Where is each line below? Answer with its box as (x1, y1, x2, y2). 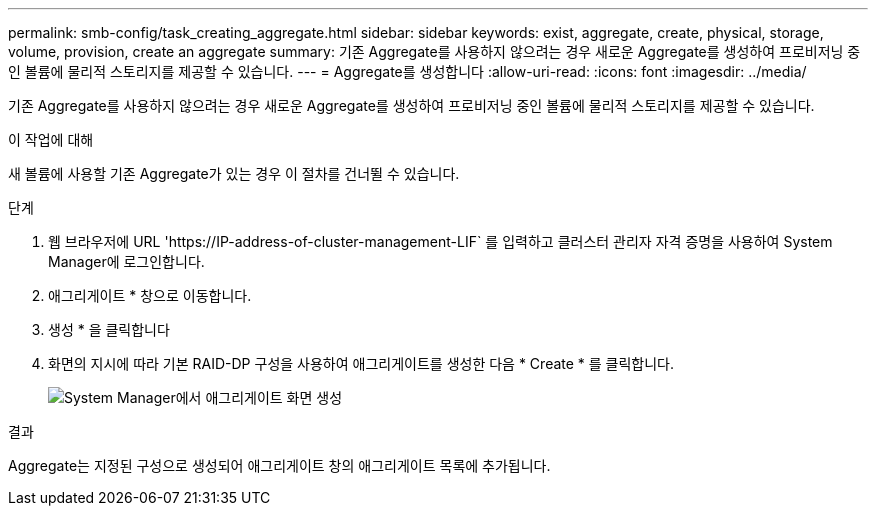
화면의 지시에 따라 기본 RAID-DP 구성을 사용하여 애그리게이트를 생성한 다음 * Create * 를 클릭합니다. (48, 355, 675, 372)
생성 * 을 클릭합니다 (48, 321, 170, 338)
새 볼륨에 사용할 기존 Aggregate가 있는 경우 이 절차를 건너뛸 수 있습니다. (8, 165, 460, 182)
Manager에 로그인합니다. (48, 253, 205, 270)
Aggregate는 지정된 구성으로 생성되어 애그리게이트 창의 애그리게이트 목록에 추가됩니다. (8, 457, 551, 474)
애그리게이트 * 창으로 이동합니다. (48, 287, 252, 304)
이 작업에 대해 (8, 131, 94, 148)
